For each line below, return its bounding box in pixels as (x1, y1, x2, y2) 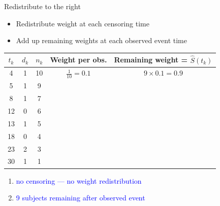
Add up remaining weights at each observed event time (16, 35, 187, 46)
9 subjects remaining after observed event (16, 192, 145, 203)
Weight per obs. (50, 54, 107, 65)
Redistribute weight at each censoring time (16, 18, 149, 28)
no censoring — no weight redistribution (16, 175, 142, 186)
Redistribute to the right (4, 1, 81, 11)
